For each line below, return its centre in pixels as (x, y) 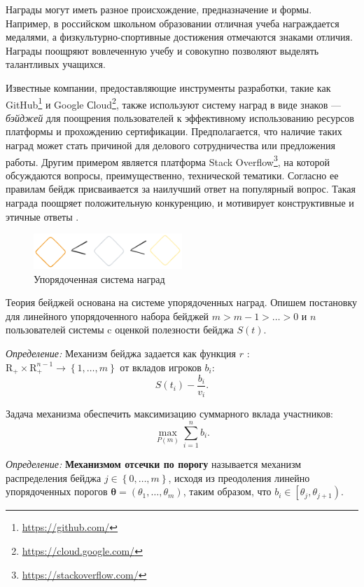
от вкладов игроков (161, 367)
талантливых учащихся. (56, 64)
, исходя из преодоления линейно (239, 477)
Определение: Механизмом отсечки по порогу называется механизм (154, 464)
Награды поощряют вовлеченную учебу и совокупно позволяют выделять (162, 50)
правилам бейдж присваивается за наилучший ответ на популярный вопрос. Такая (181, 189)
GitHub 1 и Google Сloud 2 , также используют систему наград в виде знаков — (173, 103)
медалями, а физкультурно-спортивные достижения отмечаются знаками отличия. (179, 37)
